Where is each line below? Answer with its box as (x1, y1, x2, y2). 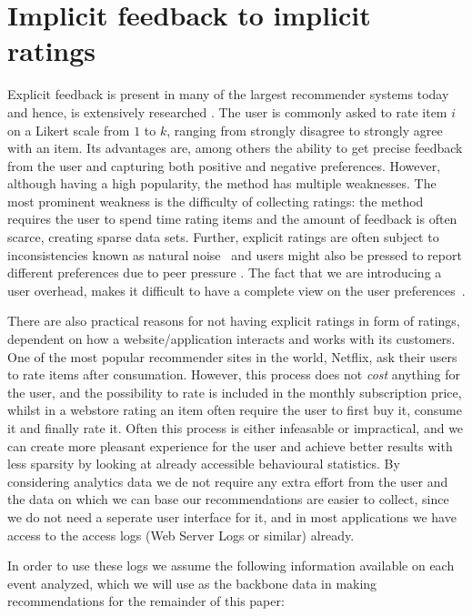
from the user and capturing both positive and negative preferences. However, (7, 156, 441, 175)
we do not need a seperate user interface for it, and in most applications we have (7, 507, 457, 526)
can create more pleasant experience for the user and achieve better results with (7, 436, 453, 455)
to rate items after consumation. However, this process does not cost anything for (7, 365, 460, 384)
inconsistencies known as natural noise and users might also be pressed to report (7, 245, 462, 264)
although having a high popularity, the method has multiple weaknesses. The (7, 174, 437, 193)
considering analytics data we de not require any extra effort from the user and (7, 471, 448, 490)
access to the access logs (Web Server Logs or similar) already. (7, 525, 355, 544)
